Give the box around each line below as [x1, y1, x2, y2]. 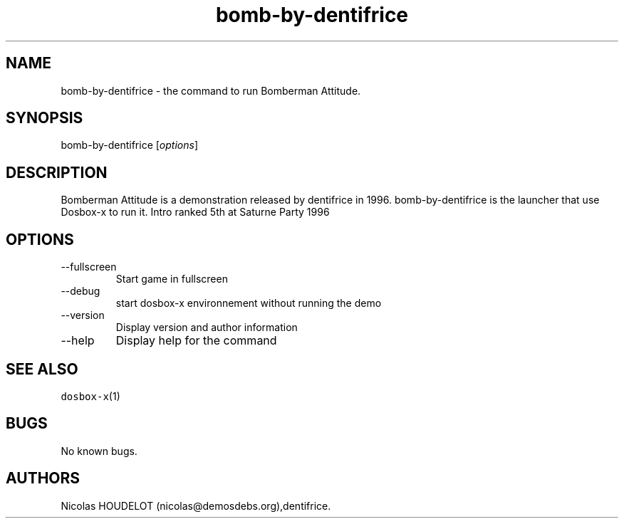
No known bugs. [61, 444, 137, 457]
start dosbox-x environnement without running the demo [115, 297, 382, 310]
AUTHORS [6, 469, 80, 488]
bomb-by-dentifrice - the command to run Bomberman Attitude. [61, 84, 361, 97]
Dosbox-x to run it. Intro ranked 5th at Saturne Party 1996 [61, 206, 330, 219]
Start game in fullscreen [115, 273, 228, 285]
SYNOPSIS [6, 109, 83, 127]
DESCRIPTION [6, 163, 108, 182]
